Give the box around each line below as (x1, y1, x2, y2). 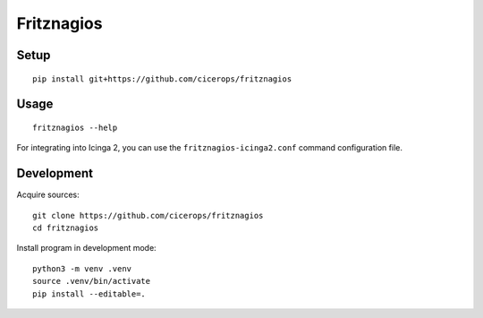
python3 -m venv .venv (32, 263, 132, 273)
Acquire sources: (16, 189, 80, 201)
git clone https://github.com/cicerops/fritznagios (32, 211, 264, 220)
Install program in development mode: (16, 243, 157, 254)
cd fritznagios (32, 223, 99, 233)
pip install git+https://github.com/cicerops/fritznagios (32, 73, 292, 84)
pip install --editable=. (32, 288, 147, 299)
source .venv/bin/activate (32, 276, 151, 287)
